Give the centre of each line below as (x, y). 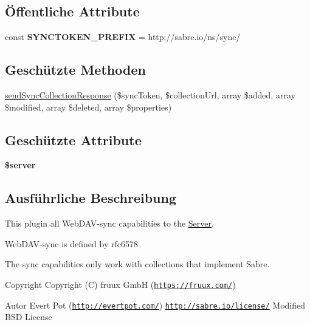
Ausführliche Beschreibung (91, 198)
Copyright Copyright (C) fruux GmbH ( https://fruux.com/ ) (120, 284)
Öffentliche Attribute (72, 11)
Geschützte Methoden (75, 70)
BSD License (29, 317)
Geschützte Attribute (73, 139)
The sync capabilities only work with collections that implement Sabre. (137, 264)
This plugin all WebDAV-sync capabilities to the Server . (109, 223)
